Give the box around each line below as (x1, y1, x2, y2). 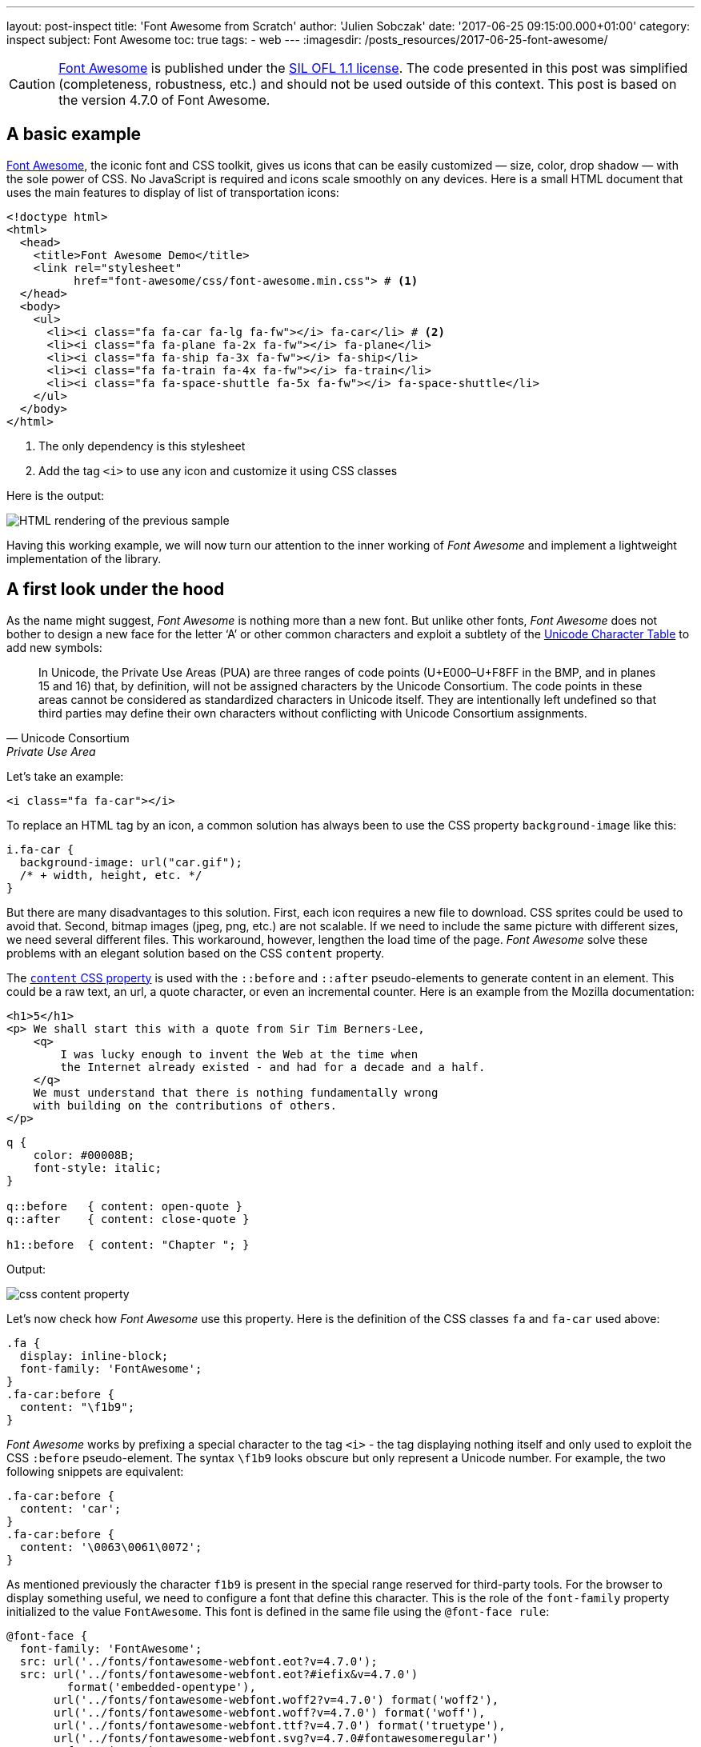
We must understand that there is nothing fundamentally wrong (33, 1085, 439, 1099)
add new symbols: (6, 640, 102, 654)
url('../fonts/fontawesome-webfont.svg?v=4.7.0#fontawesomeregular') (54, 1731, 499, 1745)
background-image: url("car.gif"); (19, 855, 243, 869)
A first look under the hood (6, 579, 225, 600)
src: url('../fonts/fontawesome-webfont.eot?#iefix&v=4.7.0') (19, 1667, 419, 1681)
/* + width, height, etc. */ (19, 868, 202, 881)
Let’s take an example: (6, 769, 124, 783)
